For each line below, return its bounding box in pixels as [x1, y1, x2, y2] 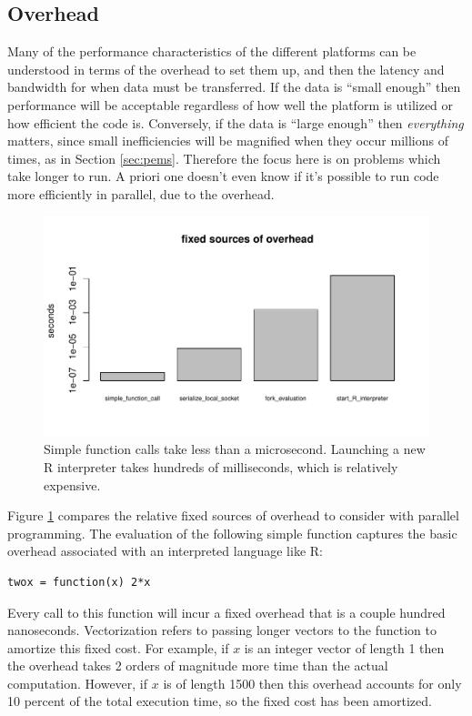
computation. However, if [7, 673, 148, 692]
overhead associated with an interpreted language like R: [7, 541, 323, 560]
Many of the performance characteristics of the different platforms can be [7, 42, 417, 61]
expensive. [44, 475, 101, 494]
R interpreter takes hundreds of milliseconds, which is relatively [44, 457, 398, 476]
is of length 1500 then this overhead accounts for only [163, 673, 462, 692]
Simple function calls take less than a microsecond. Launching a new [44, 439, 426, 459]
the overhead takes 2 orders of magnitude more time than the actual [7, 656, 388, 675]
